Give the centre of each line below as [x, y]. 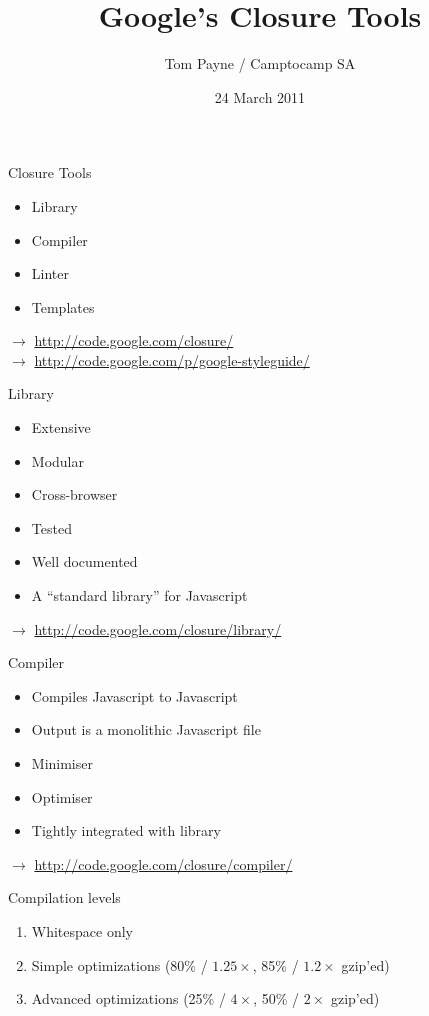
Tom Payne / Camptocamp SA [260, 63]
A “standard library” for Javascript [139, 595]
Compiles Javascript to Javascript [134, 695]
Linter [50, 273]
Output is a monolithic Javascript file [146, 729]
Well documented [84, 561]
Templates [63, 306]
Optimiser [62, 796]
